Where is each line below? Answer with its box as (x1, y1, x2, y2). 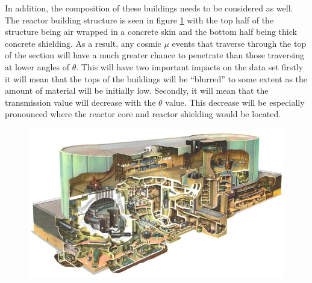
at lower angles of (5, 60, 70, 73)
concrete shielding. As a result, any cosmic (5, 37, 161, 49)
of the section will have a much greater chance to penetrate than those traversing (5, 49, 304, 61)
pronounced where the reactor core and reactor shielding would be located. (5, 108, 281, 120)
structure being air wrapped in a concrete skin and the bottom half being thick (5, 25, 297, 38)
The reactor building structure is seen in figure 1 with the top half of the (5, 13, 274, 26)
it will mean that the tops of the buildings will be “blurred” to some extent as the (5, 72, 308, 85)
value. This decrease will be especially (165, 96, 305, 108)
